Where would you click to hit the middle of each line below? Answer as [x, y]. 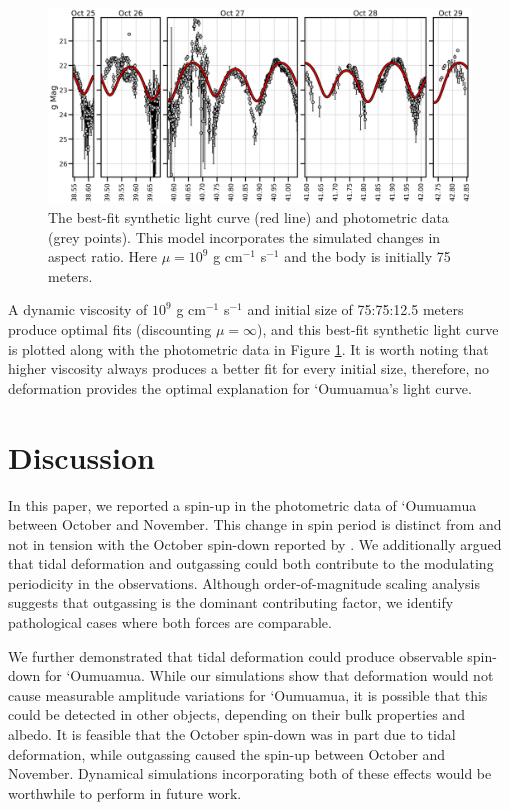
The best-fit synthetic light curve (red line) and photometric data [248, 217]
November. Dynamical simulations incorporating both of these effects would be [250, 773]
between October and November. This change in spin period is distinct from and [255, 524]
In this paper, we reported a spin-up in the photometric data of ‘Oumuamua [242, 504]
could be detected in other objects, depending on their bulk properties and [236, 714]
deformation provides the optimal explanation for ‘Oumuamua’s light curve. [240, 387]
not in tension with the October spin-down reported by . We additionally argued [255, 543]
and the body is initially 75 [367, 256]
